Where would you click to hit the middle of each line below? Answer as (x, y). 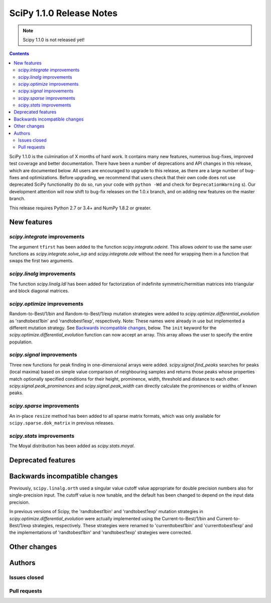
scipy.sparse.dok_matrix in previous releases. (62, 423)
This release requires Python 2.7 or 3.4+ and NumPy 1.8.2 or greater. (80, 208)
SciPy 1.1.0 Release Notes (63, 13)
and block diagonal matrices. (39, 291)
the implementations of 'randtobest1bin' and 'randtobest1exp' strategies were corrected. (101, 533)
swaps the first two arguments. (41, 261)
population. (21, 342)
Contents (19, 54)
